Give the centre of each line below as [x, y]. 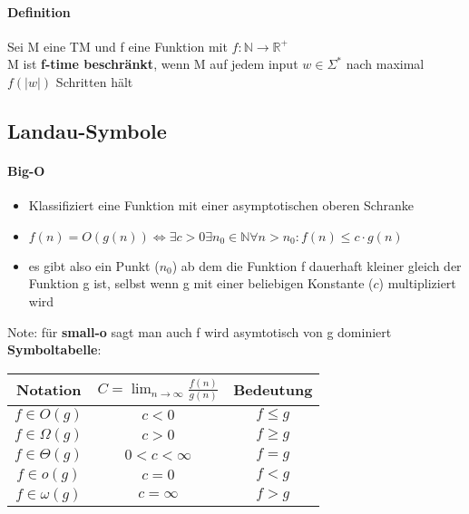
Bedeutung [273, 390]
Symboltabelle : [54, 349]
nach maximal [385, 64]
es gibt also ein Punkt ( [94, 265]
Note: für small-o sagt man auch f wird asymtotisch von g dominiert [200, 331]
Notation [49, 390]
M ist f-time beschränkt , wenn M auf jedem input [153, 64]
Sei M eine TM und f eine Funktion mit [117, 46]
